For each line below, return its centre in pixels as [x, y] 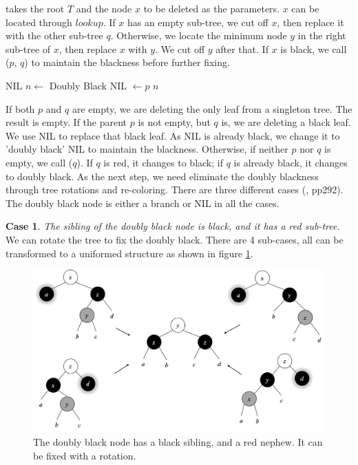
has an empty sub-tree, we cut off [198, 22]
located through [39, 22]
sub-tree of [28, 48]
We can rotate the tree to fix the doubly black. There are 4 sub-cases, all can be [175, 239]
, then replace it [310, 22]
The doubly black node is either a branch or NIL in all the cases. [143, 203]
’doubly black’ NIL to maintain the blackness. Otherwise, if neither [147, 149]
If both [20, 108]
